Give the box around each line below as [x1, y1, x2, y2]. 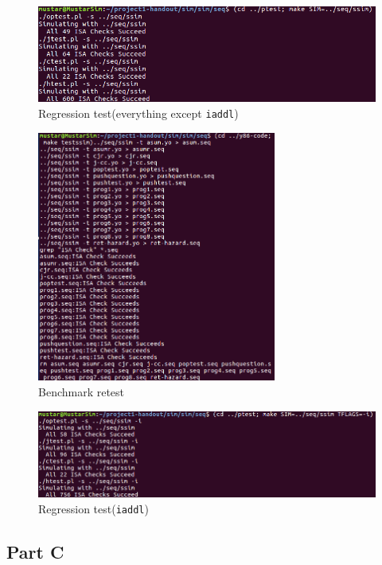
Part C [6, 539, 64, 563]
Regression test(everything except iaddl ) [38, 105, 239, 122]
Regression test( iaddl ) [38, 500, 149, 516]
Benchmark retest [38, 383, 125, 399]
